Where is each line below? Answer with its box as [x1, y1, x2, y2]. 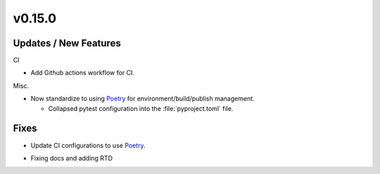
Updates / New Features [13, 37, 121, 49]
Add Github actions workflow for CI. [30, 69, 135, 77]
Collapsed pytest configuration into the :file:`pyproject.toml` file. [48, 104, 234, 112]
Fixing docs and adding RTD [30, 154, 113, 162]
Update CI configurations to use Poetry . [30, 141, 146, 149]
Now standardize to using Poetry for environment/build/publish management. [30, 95, 255, 103]
